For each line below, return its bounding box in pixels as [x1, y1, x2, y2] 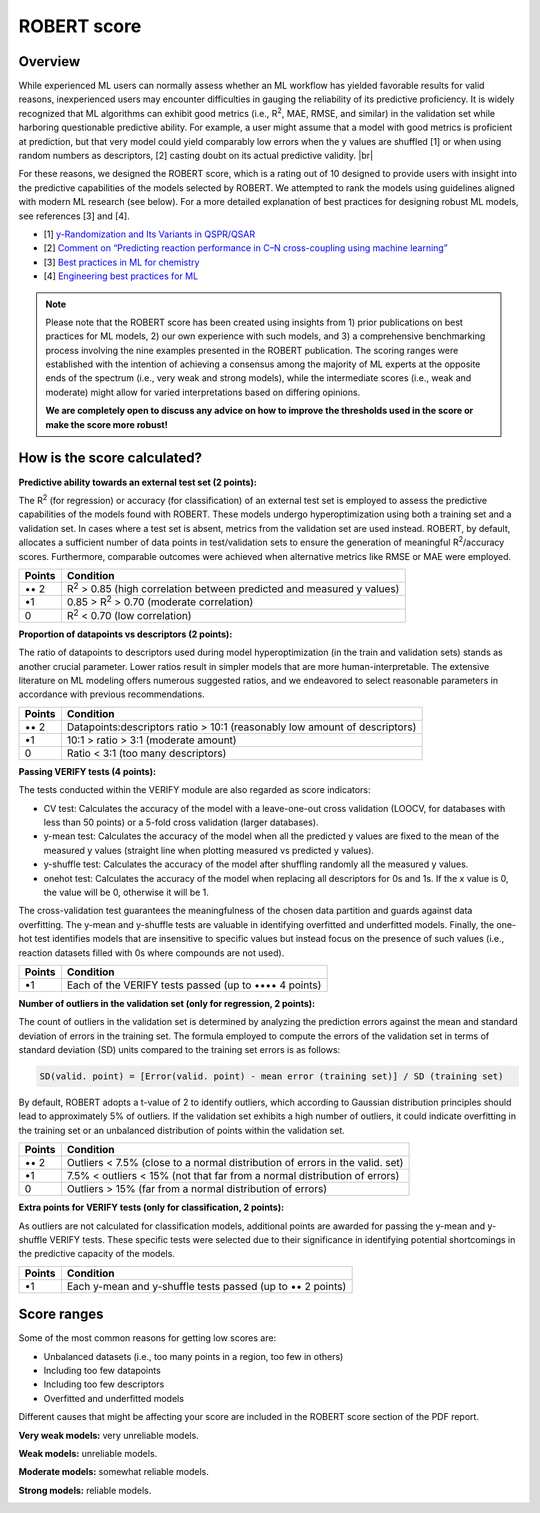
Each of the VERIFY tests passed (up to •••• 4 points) [66, 978, 322, 992]
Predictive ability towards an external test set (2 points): [18, 476, 257, 488]
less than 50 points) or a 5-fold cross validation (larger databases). [43, 816, 319, 829]
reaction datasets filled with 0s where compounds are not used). [18, 946, 285, 959]
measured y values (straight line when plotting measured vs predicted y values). [43, 844, 375, 856]
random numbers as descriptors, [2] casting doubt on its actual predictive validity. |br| [18, 150, 374, 162]
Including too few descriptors [43, 1378, 165, 1390]
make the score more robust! [45, 418, 169, 430]
